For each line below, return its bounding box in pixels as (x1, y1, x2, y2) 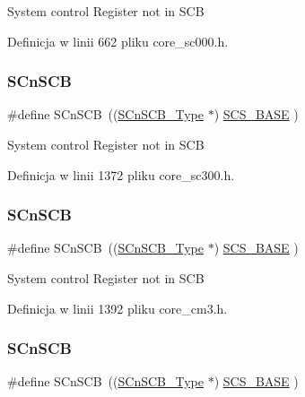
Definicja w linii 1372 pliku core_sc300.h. (7, 165, 235, 184)
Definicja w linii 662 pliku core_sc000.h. (7, 31, 229, 50)
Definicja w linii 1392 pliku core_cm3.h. (7, 298, 228, 317)
